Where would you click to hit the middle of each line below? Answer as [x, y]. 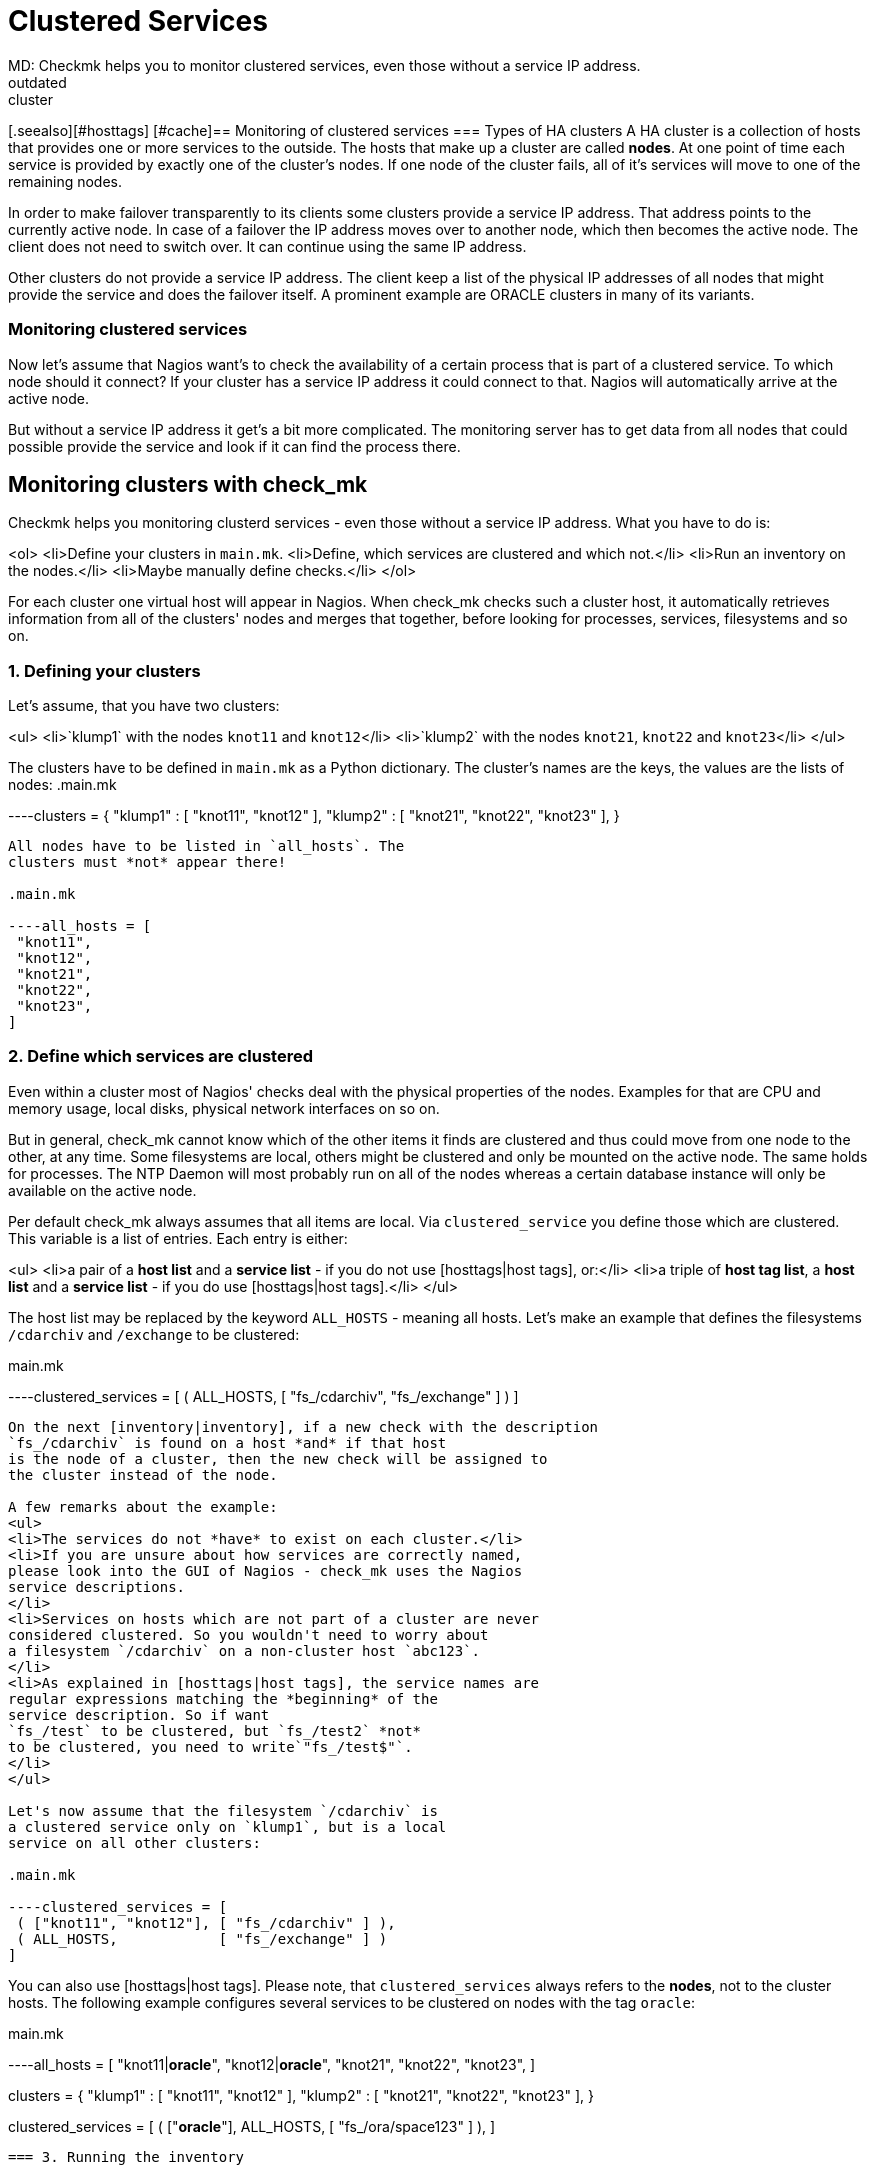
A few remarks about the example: [143, 1506]
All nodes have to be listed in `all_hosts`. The [206, 846]
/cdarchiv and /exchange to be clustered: [154, 1334]
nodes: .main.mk [62, 785]
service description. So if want [139, 1714]
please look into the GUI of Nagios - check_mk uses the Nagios [265, 1570]
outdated [37, 82]
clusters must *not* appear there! [147, 862]
